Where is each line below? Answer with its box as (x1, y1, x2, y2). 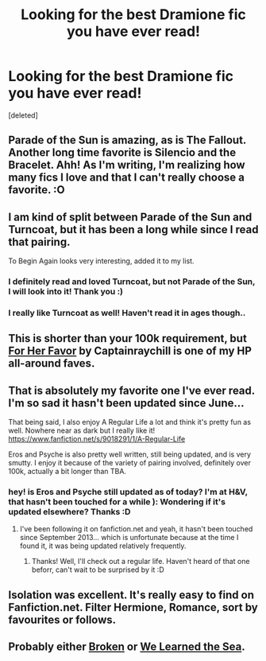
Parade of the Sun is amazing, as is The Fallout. (8, 134, 246, 147)
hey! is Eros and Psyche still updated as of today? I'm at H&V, (8, 487, 248, 498)
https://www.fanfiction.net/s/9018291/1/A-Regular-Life (8, 434, 186, 444)
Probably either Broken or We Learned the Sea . (8, 640, 245, 654)
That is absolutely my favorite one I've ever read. (8, 383, 256, 397)
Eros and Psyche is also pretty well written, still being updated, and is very (8, 449, 252, 459)
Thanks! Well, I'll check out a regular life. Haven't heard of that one (31, 557, 250, 566)
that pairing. (8, 235, 71, 248)
